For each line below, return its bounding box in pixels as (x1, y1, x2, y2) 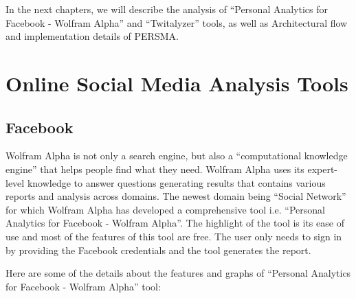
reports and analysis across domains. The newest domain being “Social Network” (5, 189, 346, 203)
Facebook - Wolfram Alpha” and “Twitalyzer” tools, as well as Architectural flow (5, 15, 348, 30)
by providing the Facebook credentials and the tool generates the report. (5, 242, 311, 257)
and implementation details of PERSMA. (5, 29, 179, 43)
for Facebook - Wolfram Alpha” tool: (5, 279, 161, 293)
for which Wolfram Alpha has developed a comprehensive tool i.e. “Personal (5, 202, 325, 216)
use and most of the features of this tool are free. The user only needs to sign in (5, 229, 342, 243)
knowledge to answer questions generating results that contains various (27, 175, 326, 190)
